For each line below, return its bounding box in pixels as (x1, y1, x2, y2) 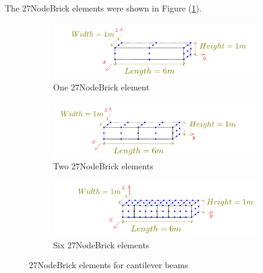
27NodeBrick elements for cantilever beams (29, 259, 188, 271)
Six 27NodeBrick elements (53, 238, 150, 251)
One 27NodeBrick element (53, 80, 150, 93)
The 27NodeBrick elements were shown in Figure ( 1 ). (5, 2, 202, 14)
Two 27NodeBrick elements (53, 159, 153, 172)
